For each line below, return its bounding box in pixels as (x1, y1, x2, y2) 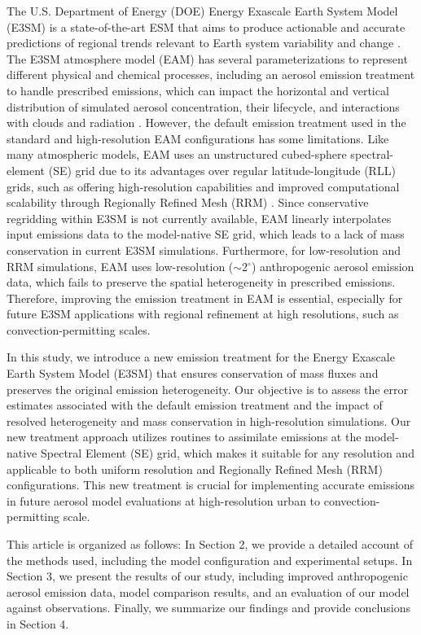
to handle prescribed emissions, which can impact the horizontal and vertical (7, 81, 389, 99)
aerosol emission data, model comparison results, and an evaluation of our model (7, 583, 410, 600)
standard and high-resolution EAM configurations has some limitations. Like (7, 129, 389, 147)
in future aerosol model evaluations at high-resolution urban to (7, 492, 321, 509)
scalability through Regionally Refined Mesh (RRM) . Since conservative (7, 194, 369, 211)
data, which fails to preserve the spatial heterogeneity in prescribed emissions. (7, 274, 396, 291)
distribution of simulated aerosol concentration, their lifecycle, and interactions (7, 98, 400, 115)
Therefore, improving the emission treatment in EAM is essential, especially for (7, 289, 403, 306)
